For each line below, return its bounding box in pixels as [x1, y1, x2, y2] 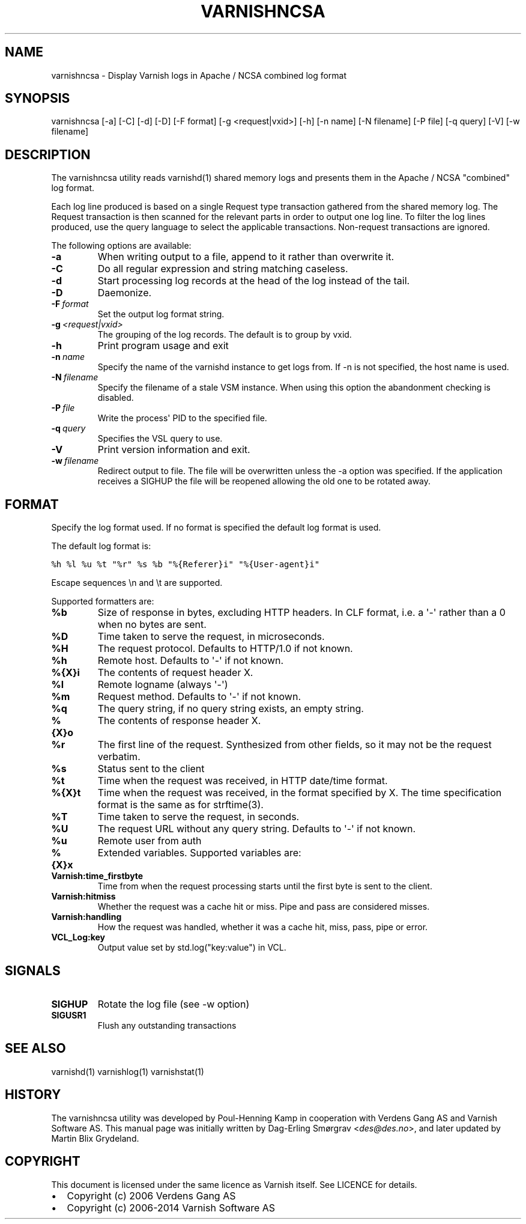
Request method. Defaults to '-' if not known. [97, 690, 301, 703]
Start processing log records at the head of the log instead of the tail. [97, 275, 410, 287]
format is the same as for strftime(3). [97, 799, 264, 811]
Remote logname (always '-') [97, 678, 228, 691]
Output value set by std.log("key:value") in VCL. [97, 942, 286, 953]
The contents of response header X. [97, 714, 261, 727]
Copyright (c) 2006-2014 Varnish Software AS [67, 1201, 276, 1214]
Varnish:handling [51, 912, 122, 922]
